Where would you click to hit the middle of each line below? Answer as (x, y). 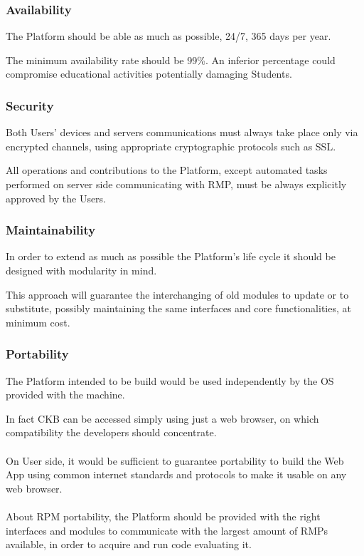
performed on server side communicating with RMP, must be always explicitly (176, 184)
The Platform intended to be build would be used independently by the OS (170, 380)
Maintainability (51, 230)
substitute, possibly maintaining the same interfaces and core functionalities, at (178, 308)
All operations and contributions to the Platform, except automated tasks (167, 170)
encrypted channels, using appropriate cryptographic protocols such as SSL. (171, 146)
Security (30, 105)
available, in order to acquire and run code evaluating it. (129, 544)
